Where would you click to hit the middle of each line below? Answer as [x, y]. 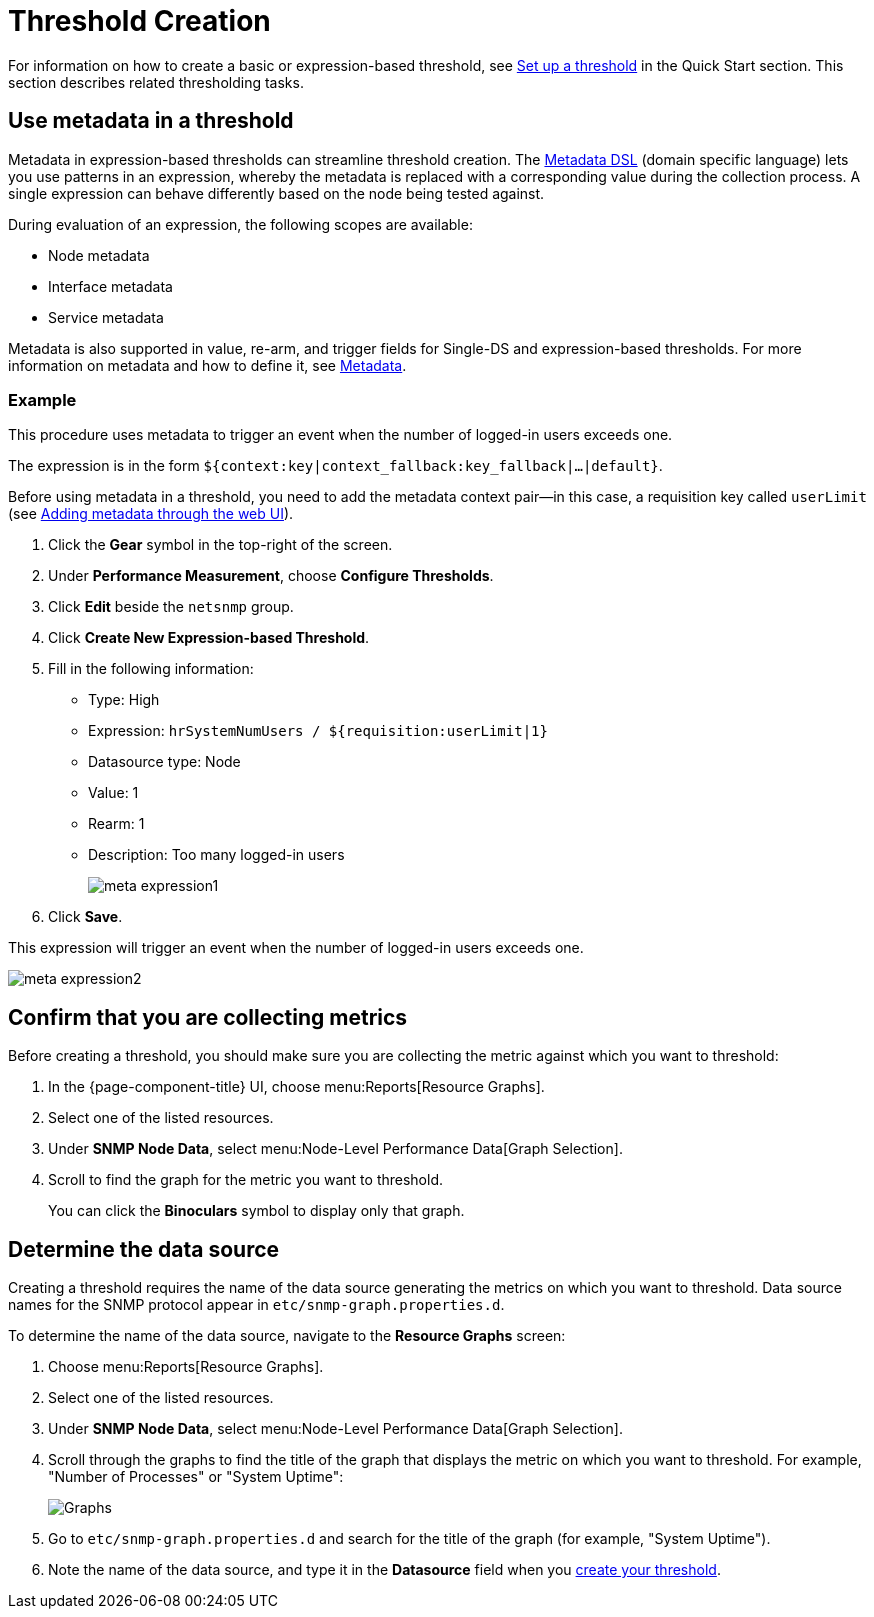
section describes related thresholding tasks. [156, 82]
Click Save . [85, 917]
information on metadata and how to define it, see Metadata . [207, 365]
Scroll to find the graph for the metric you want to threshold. [246, 1180]
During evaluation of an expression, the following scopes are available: [240, 224]
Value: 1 [113, 793]
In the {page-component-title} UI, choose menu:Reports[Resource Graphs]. [296, 1087]
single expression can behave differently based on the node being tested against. [276, 193]
